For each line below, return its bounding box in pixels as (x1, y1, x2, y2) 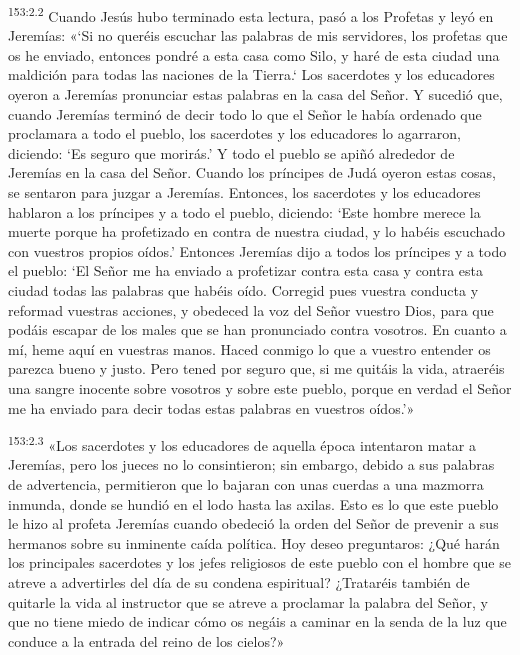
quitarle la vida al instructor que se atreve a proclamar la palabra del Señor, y (8, 591, 488, 612)
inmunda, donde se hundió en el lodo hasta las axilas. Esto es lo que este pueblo (8, 493, 499, 514)
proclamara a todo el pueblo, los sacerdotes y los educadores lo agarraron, (8, 123, 461, 144)
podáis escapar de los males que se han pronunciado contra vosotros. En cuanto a (8, 319, 507, 340)
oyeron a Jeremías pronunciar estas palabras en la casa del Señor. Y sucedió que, (8, 84, 503, 105)
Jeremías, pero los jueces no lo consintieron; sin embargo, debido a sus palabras (8, 454, 495, 475)
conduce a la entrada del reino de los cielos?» (8, 630, 285, 651)
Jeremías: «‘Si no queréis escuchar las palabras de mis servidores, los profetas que (8, 25, 508, 46)
